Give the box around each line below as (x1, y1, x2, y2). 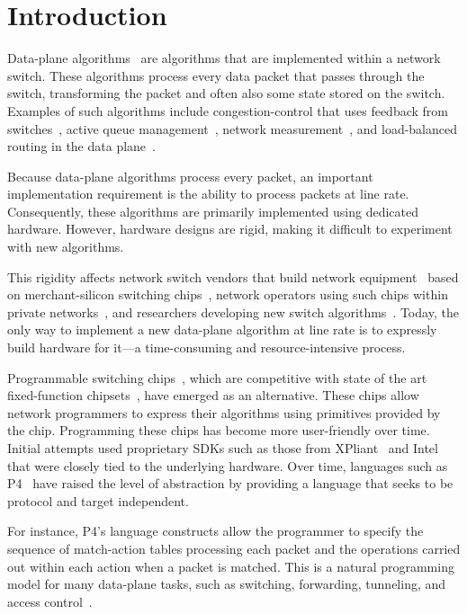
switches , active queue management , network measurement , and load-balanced (7, 119, 458, 138)
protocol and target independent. (7, 491, 189, 510)
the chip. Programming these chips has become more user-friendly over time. (7, 421, 430, 440)
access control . (7, 592, 93, 610)
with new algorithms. (7, 237, 124, 256)
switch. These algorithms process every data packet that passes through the (7, 66, 425, 85)
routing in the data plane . (7, 137, 156, 156)
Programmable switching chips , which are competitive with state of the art (7, 368, 427, 387)
